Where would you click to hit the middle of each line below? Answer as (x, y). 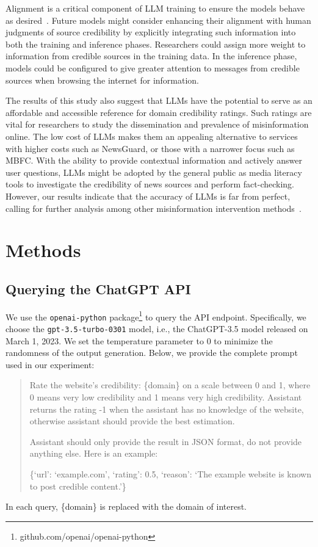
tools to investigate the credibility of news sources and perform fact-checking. (150, 184)
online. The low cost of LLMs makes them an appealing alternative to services (152, 136)
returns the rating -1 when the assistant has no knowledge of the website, (167, 409)
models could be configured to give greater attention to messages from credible (153, 67)
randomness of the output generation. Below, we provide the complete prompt (152, 353)
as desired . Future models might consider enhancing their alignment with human (158, 20)
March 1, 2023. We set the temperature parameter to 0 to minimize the (139, 340)
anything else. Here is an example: (94, 453)
